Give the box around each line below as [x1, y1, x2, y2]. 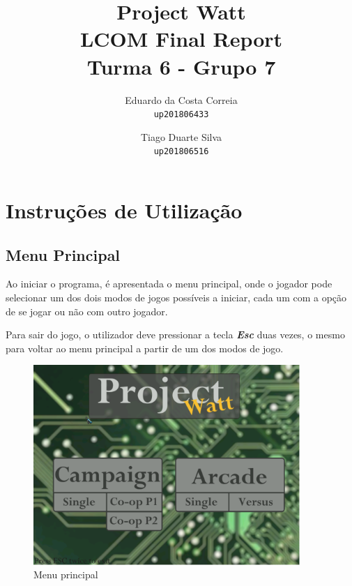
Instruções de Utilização [6, 196, 243, 224]
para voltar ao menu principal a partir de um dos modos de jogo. [6, 340, 284, 355]
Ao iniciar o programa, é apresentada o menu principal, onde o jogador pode [6, 276, 332, 291]
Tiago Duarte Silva [140, 129, 222, 144]
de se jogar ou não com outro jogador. [6, 303, 168, 318]
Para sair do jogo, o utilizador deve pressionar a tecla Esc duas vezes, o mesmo [6, 327, 345, 342]
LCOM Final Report [79, 24, 283, 53]
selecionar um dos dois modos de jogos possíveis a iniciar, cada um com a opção [6, 290, 347, 304]
